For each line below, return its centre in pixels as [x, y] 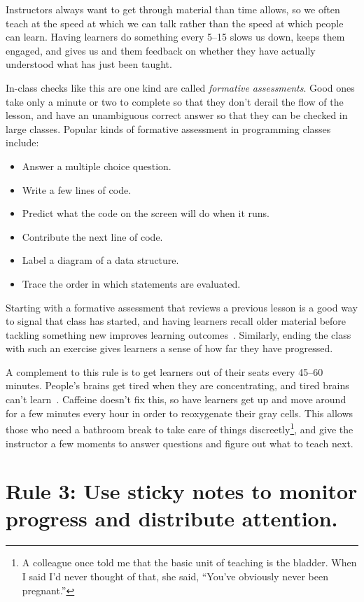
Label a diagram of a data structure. [100, 260]
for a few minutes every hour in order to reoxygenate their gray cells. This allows [180, 413]
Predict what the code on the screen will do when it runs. [146, 213]
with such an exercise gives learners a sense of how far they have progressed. [169, 348]
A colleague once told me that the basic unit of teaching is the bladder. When [189, 562]
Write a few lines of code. [77, 189]
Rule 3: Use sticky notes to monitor [182, 491]
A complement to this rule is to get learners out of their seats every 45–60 [164, 371]
